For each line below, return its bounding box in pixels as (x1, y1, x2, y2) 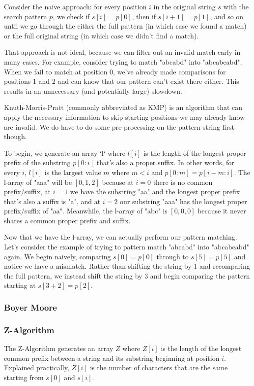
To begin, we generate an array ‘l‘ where (4, 147, 126, 158)
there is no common (153, 176, 213, 187)
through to (156, 251, 189, 261)
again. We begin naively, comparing (4, 251, 111, 261)
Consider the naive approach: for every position (4, 1, 147, 11)
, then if (132, 11, 156, 21)
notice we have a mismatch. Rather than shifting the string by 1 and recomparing (4, 261, 250, 271)
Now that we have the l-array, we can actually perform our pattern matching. (4, 232, 237, 242)
